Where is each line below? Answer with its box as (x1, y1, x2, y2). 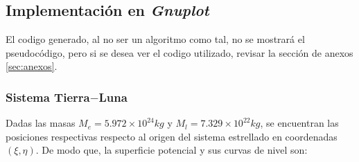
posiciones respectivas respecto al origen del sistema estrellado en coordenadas (6, 129, 338, 143)
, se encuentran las (260, 116, 339, 130)
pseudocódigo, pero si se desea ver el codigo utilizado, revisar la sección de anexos (6, 45, 353, 60)
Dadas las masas (6, 116, 76, 130)
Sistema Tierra (6, 88, 90, 105)
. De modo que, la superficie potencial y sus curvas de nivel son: (35, 143, 308, 157)
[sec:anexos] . (6, 59, 58, 73)
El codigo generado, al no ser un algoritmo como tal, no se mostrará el (6, 32, 305, 46)
